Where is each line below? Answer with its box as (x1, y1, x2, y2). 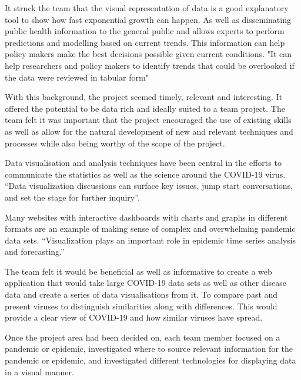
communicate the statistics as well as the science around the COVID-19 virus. (5, 168, 286, 180)
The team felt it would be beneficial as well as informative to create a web (5, 265, 272, 277)
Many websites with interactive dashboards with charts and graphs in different (5, 211, 288, 223)
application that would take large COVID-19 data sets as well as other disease (5, 276, 287, 289)
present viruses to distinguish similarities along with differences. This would (5, 299, 277, 312)
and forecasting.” (5, 245, 65, 258)
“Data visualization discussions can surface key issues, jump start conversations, (5, 179, 293, 192)
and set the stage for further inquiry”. (5, 191, 140, 203)
